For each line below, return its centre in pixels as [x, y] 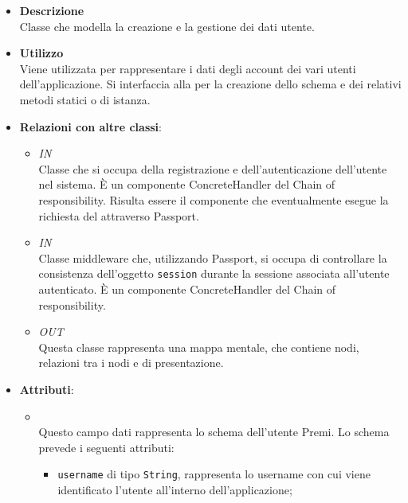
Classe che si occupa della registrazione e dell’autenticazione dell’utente [213, 168]
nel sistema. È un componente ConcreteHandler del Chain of [187, 184]
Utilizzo [41, 53]
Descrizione [52, 10]
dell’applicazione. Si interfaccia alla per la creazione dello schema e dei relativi [210, 84]
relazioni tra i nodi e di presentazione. [131, 363]
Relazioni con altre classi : [90, 126]
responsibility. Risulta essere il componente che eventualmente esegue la [214, 199]
